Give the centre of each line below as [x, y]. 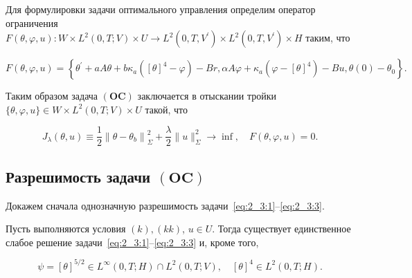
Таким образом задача [52, 96]
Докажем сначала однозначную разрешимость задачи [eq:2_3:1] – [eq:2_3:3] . [165, 205]
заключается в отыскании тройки [207, 96]
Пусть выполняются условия [66, 229]
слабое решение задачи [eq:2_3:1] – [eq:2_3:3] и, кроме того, [132, 242]
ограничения [32, 22]
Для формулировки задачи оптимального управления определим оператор [161, 9]
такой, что [167, 109]
